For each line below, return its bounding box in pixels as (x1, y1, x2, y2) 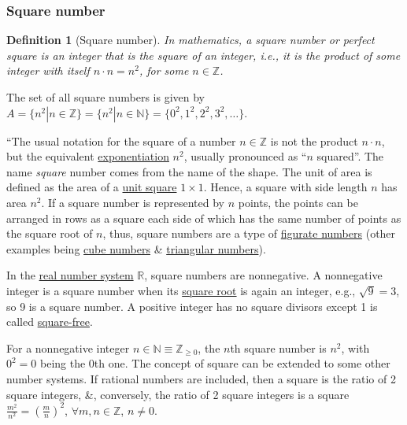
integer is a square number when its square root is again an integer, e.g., (6, 282, 356, 298)
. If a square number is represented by (41, 194, 225, 210)
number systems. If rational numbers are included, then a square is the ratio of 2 (6, 370, 396, 386)
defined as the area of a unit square (6, 179, 177, 195)
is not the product (270, 132, 358, 149)
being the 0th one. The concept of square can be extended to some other (40, 355, 390, 371)
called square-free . (6, 313, 93, 330)
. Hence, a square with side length (203, 179, 368, 195)
